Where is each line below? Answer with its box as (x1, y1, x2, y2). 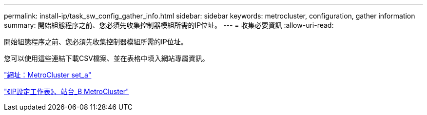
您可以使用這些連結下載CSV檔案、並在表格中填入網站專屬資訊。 (4, 54, 209, 62)
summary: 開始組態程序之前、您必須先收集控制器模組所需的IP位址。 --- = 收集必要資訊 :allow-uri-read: (4, 21, 334, 29)
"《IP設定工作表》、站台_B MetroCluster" (4, 87, 129, 96)
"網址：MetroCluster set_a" (4, 71, 92, 79)
